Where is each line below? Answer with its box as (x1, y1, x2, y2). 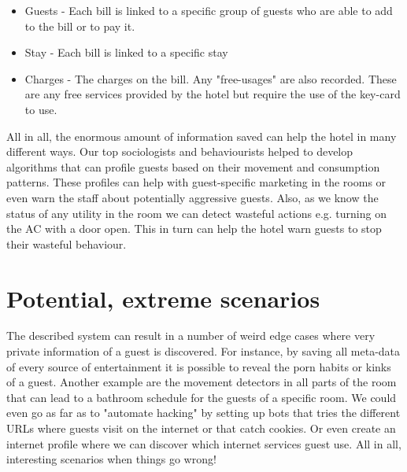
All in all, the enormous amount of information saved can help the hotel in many (6, 127, 397, 144)
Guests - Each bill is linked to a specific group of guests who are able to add (24, 2, 393, 18)
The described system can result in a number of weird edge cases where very (6, 327, 376, 344)
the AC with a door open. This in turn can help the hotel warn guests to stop (6, 220, 382, 237)
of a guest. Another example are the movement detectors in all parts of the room (6, 374, 397, 390)
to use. (24, 101, 57, 117)
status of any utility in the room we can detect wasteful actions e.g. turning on (6, 205, 387, 221)
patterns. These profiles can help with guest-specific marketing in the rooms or (6, 174, 387, 190)
